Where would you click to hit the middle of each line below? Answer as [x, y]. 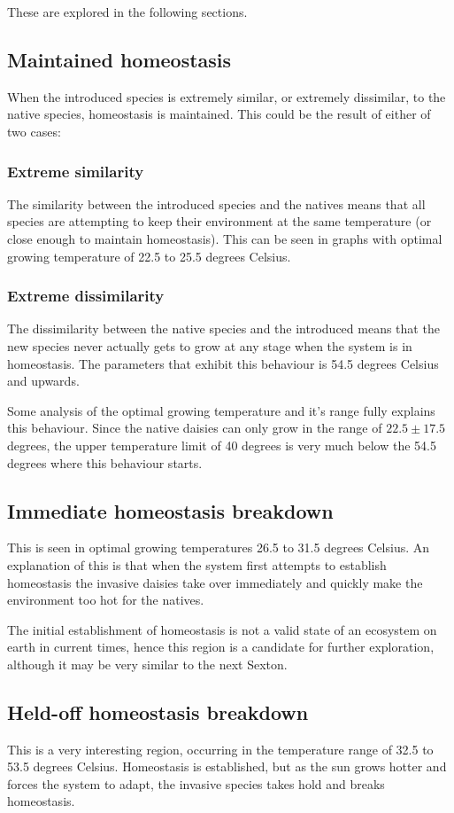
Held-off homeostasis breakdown [158, 711]
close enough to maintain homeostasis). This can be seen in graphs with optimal [225, 238]
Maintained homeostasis [119, 59]
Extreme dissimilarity [86, 296]
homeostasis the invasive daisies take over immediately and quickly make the [215, 582]
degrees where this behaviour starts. [105, 462]
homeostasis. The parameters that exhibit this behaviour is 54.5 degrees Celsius [223, 363]
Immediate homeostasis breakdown [170, 510]
